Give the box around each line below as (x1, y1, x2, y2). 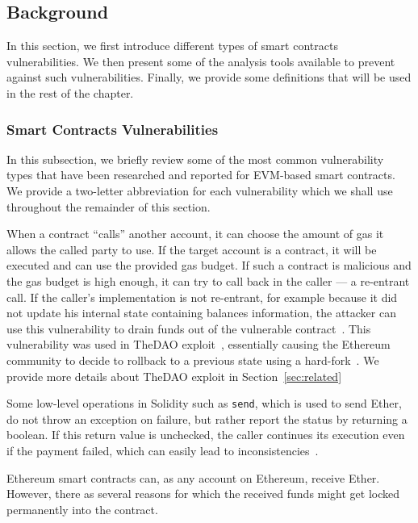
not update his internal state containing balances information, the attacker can (6, 304, 396, 321)
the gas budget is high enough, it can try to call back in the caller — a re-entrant (6, 272, 410, 289)
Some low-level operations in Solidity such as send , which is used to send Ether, (6, 395, 402, 412)
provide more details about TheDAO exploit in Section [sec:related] (6, 367, 342, 384)
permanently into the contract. (6, 500, 158, 517)
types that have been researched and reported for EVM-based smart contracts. (6, 166, 395, 183)
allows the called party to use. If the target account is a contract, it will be (6, 241, 377, 257)
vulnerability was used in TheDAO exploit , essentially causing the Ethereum (6, 336, 391, 353)
